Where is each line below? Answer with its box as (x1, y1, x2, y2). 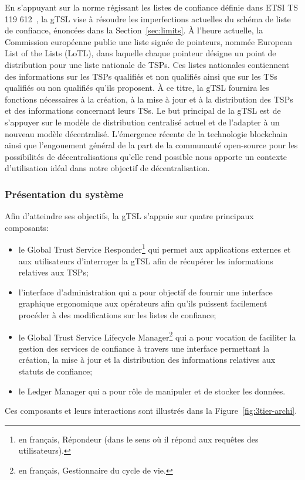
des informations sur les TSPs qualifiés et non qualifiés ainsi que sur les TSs (5, 70, 277, 82)
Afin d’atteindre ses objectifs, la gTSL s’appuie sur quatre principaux (5, 210, 254, 222)
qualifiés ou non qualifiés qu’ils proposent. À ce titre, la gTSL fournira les (5, 81, 269, 94)
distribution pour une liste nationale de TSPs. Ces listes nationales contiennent (5, 58, 290, 70)
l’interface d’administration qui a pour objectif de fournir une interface (18, 285, 273, 298)
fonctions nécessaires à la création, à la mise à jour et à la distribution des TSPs (5, 93, 293, 105)
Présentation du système (5, 186, 124, 201)
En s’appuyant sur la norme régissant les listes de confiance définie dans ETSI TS (5, 1, 299, 13)
